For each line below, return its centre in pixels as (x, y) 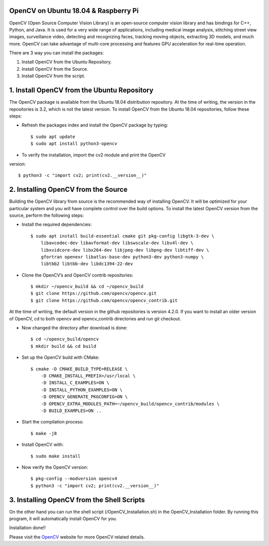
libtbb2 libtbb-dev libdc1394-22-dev (87, 264)
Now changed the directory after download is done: (75, 328)
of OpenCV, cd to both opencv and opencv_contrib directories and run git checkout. (95, 318)
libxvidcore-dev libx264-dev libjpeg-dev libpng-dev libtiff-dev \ (125, 250)
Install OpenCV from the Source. (55, 69)
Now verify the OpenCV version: (55, 467)
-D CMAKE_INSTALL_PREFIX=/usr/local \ (88, 376)
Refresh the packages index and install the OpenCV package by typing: (95, 125)
